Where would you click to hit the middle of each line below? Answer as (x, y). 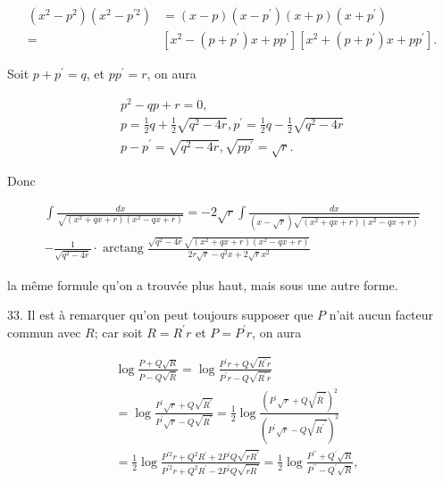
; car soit (118, 332)
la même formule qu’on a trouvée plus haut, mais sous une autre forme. (203, 284)
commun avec (44, 332)
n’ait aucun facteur (381, 315)
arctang (123, 249)
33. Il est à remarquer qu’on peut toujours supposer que (160, 315)
